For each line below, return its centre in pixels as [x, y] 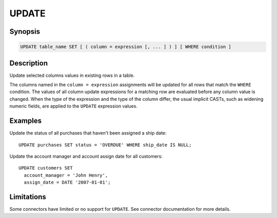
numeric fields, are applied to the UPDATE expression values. [74, 106]
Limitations [28, 197]
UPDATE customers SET [46, 168]
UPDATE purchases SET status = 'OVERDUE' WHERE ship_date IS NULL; [105, 145]
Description [29, 63]
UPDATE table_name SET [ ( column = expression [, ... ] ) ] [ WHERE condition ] [126, 47]
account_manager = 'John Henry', [66, 175]
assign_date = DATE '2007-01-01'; [67, 182]
